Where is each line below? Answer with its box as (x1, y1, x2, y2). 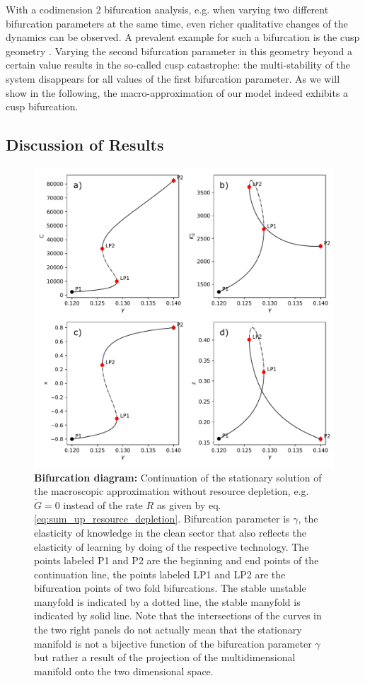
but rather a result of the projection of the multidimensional (34, 650, 296, 665)
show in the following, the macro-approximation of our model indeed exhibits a (6, 85, 349, 100)
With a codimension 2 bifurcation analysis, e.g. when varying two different (6, 2, 329, 16)
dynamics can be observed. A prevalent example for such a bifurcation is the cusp (6, 30, 360, 45)
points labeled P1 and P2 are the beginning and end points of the (34, 553, 319, 568)
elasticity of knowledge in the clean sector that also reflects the (34, 525, 306, 539)
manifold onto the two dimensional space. (34, 663, 214, 678)
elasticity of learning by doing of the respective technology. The (34, 539, 309, 554)
